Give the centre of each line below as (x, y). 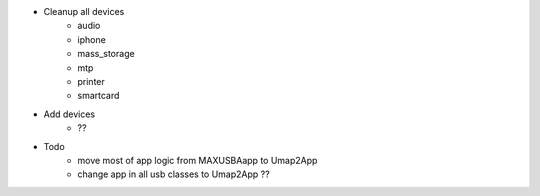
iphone (92, 39)
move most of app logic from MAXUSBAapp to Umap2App (197, 160)
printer (91, 81)
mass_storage (106, 54)
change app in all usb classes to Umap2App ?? (173, 174)
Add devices (69, 114)
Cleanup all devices (84, 11)
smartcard (98, 96)
